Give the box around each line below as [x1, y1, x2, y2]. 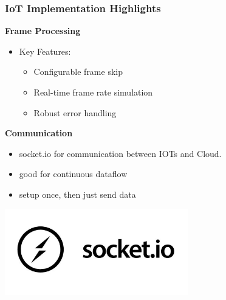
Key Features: [19, 44, 71, 57]
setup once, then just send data [19, 187, 136, 200]
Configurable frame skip [33, 65, 123, 78]
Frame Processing [5, 24, 81, 37]
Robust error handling [33, 106, 117, 119]
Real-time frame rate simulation [33, 86, 153, 98]
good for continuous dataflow [19, 167, 128, 180]
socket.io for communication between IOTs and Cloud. [19, 147, 222, 159]
